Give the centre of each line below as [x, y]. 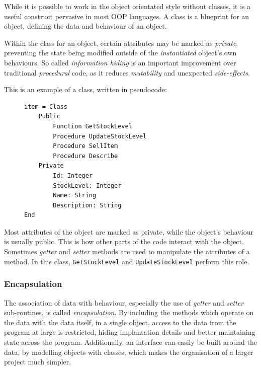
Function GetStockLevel [93, 126]
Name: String [75, 196]
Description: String [87, 205]
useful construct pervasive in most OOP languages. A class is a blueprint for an [127, 16]
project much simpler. [38, 362]
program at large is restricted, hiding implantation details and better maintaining [130, 332]
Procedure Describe [85, 156]
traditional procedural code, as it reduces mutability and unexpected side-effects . [127, 72]
